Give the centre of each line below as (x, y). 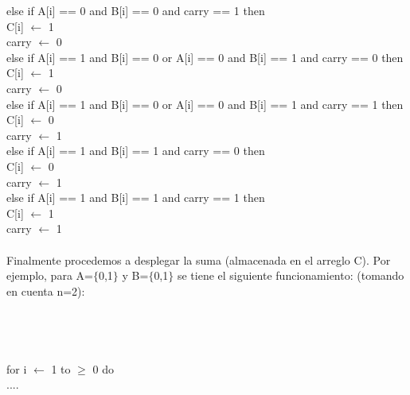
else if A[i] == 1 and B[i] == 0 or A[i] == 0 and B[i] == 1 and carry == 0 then (205, 57)
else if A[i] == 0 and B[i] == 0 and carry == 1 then (136, 10)
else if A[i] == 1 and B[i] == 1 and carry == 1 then (136, 197)
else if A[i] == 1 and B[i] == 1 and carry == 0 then (136, 151)
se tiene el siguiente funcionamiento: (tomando (291, 275)
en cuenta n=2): (46, 290)
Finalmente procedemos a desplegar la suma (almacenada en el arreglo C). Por (199, 259)
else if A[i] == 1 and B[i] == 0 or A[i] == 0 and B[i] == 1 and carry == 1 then (205, 104)
